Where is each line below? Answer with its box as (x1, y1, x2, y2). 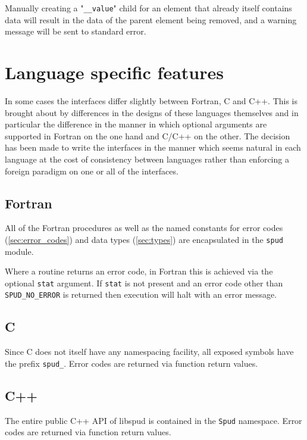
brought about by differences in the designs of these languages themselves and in (5, 106, 299, 118)
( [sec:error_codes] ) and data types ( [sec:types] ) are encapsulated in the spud (5, 233, 283, 245)
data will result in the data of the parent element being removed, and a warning (5, 13, 297, 26)
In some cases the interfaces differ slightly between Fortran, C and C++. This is (5, 94, 297, 107)
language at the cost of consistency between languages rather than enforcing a (5, 152, 289, 165)
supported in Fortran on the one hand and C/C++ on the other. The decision (5, 129, 290, 142)
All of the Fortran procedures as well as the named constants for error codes (5, 221, 283, 234)
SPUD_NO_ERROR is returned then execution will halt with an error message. (5, 288, 277, 301)
